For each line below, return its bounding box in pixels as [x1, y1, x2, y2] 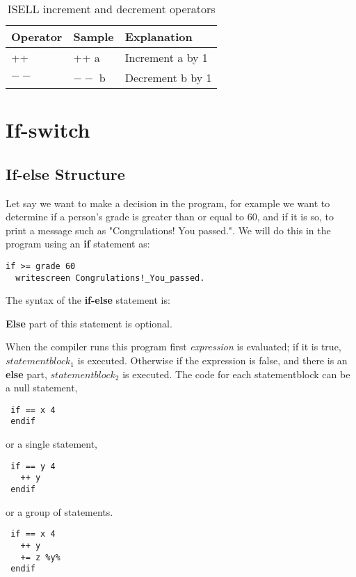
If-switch [6, 115, 90, 144]
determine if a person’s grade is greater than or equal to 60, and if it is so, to [6, 209, 334, 224]
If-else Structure [6, 163, 125, 184]
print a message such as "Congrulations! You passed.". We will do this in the [6, 222, 331, 237]
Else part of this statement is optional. [6, 316, 172, 330]
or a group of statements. [6, 504, 113, 519]
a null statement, [6, 380, 78, 395]
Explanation [124, 29, 193, 44]
